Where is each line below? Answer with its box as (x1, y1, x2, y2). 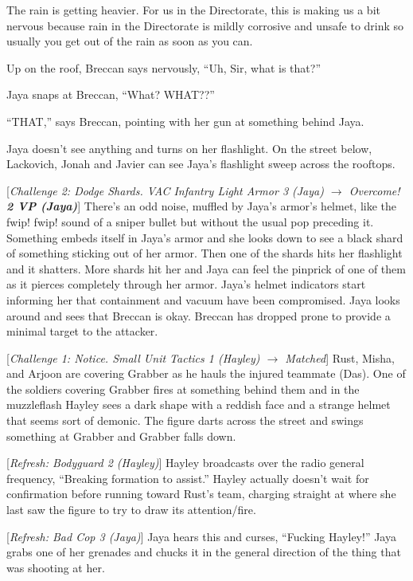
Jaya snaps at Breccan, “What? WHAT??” (6, 86, 215, 103)
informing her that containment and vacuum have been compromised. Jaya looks (6, 291, 400, 308)
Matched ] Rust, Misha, (285, 349, 395, 366)
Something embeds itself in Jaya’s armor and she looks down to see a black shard (6, 229, 403, 245)
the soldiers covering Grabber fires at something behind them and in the (6, 380, 360, 397)
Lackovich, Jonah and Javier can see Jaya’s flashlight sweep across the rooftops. (6, 155, 395, 172)
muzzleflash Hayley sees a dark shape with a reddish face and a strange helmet (6, 396, 391, 413)
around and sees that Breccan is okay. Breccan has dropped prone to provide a (6, 307, 391, 324)
